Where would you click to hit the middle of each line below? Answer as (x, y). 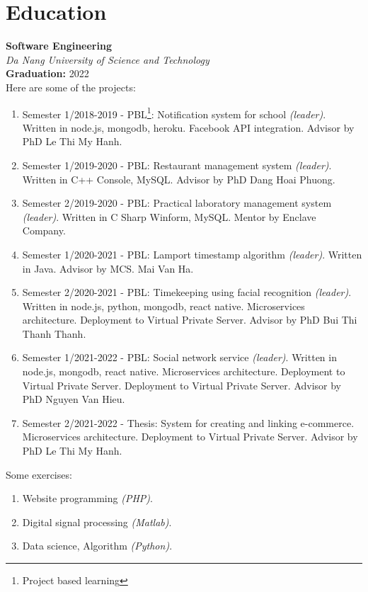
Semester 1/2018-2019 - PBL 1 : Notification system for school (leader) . (174, 113)
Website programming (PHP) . (87, 498)
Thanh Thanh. (54, 333)
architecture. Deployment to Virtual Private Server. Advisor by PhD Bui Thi (190, 320)
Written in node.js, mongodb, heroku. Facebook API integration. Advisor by (188, 127)
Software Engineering (59, 46)
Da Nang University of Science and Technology (108, 59)
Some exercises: (39, 474)
